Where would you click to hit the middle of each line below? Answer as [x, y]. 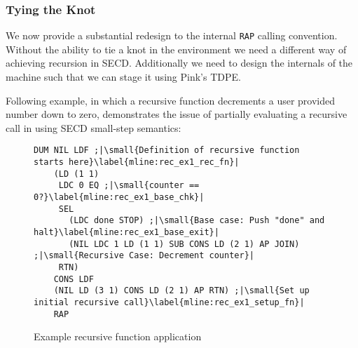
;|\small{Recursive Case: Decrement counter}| [144, 256]
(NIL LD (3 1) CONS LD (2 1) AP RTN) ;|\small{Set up [181, 291]
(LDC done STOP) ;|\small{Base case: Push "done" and [197, 221]
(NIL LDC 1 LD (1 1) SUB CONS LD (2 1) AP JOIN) [184, 244]
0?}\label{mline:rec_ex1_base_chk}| [119, 198]
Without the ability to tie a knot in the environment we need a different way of [176, 49]
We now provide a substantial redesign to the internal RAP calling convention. [172, 35]
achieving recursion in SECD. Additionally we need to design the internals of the [179, 63]
